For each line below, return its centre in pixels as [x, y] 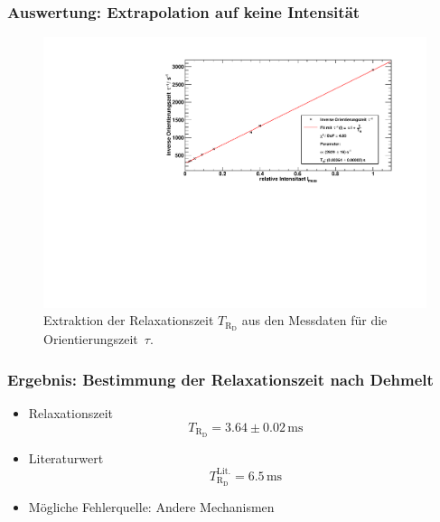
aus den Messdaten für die [314, 320]
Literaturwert [66, 457]
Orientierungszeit [91, 339]
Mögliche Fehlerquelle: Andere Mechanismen [151, 506]
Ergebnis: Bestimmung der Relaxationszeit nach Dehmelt [220, 379]
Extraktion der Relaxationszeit [129, 320]
